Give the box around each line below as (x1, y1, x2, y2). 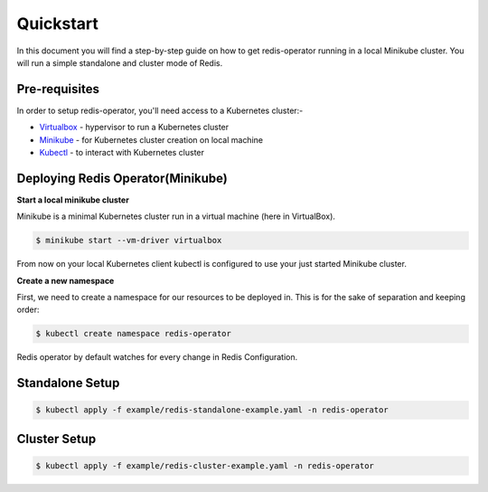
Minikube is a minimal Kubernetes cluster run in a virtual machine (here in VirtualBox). (16, 211, 336, 222)
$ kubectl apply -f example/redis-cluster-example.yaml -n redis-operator (35, 461, 375, 471)
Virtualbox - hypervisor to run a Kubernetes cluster (39, 122, 230, 133)
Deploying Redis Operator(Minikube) (16, 170, 228, 185)
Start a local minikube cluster (16, 194, 130, 205)
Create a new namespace (16, 275, 115, 286)
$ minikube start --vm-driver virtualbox (35, 235, 222, 246)
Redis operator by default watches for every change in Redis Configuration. (16, 352, 298, 363)
